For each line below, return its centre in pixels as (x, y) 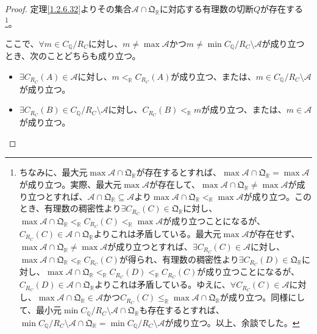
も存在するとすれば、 (182, 310)
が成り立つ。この (277, 196)
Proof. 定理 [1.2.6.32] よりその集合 (68, 9)
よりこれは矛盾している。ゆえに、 (162, 284)
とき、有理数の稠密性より (70, 208)
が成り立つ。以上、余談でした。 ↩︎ (232, 322)
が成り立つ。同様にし (262, 297)
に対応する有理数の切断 (206, 9)
